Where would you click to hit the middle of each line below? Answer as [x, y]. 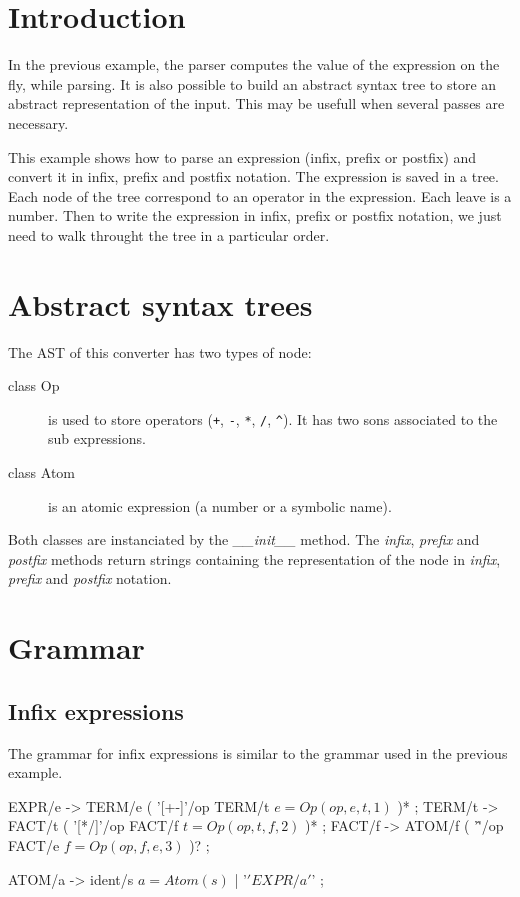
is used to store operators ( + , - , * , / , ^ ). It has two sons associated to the [273, 418]
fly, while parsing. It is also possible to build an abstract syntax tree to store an [252, 83]
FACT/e [34, 844]
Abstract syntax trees [160, 303]
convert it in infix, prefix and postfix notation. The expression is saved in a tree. [253, 176]
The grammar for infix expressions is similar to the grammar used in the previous [258, 752]
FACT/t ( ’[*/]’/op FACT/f [93, 825]
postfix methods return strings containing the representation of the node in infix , [254, 558]
